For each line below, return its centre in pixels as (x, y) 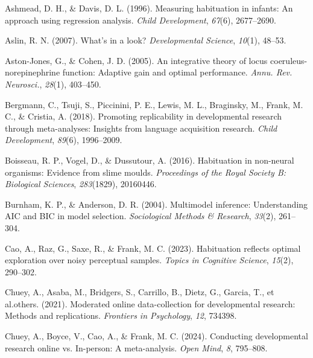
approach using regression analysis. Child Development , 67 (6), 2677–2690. (141, 20)
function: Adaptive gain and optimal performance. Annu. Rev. (177, 72)
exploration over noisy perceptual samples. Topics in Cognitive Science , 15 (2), (149, 260)
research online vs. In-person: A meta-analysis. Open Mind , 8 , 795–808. (136, 347)
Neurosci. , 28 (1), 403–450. (53, 84)
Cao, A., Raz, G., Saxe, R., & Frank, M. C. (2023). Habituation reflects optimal (153, 248)
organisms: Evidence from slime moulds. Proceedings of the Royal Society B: (146, 172)
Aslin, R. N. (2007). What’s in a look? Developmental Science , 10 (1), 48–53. (146, 40)
